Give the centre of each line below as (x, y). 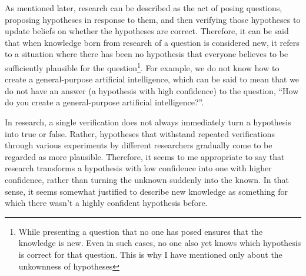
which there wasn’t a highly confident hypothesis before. (106, 203)
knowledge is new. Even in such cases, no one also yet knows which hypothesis (160, 243)
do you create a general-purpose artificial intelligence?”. (104, 102)
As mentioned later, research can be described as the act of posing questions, (144, 8)
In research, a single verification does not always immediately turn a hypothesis (148, 122)
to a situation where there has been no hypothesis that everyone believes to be (147, 54)
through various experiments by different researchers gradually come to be (139, 145)
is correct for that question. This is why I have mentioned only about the (150, 254)
